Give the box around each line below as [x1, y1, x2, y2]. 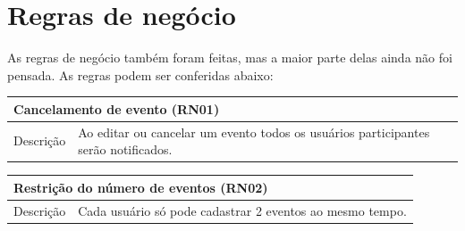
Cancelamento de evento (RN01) [13, 99, 220, 118]
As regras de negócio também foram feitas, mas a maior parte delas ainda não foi [7, 48, 452, 67]
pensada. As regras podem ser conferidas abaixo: [7, 65, 274, 84]
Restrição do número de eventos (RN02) [13, 177, 268, 196]
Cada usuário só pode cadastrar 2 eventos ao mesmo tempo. [78, 201, 407, 219]
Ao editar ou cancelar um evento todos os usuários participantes [78, 122, 430, 141]
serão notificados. [78, 140, 173, 159]
